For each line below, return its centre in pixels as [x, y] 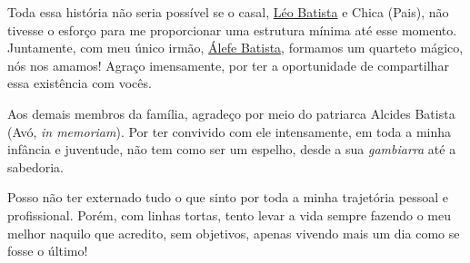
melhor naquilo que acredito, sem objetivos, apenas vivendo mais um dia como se [234, 233]
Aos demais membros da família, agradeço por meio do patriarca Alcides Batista [231, 113]
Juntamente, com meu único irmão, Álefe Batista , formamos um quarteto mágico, [235, 48]
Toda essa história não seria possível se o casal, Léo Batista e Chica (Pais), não [228, 12]
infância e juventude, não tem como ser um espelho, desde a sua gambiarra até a [232, 149]
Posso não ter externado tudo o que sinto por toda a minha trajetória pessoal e [228, 197]
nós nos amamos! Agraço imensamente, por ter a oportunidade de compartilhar [228, 65]
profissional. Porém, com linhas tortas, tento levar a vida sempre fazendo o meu [230, 214]
